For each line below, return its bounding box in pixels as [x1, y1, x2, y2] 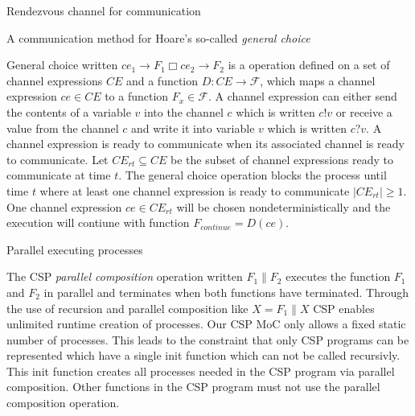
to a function [105, 88, 169, 105]
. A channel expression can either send [207, 88, 397, 105]
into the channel [144, 103, 224, 120]
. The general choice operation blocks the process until [118, 167, 387, 183]
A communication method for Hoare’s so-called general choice [6, 29, 310, 46]
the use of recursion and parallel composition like [6, 299, 249, 316]
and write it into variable [131, 119, 255, 136]
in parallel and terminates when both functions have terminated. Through [43, 283, 409, 300]
